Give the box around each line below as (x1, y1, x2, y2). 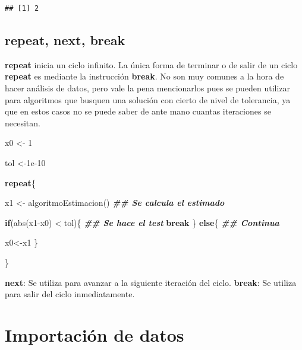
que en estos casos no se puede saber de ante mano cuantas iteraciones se (5, 105, 271, 117)
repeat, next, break (5, 30, 125, 49)
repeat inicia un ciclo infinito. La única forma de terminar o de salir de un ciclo (5, 58, 298, 71)
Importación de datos (5, 322, 184, 346)
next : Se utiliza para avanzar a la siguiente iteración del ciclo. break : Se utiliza (5, 276, 297, 288)
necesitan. (5, 116, 40, 129)
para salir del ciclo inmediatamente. (5, 288, 135, 300)
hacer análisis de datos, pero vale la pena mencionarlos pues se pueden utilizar (5, 81, 291, 94)
